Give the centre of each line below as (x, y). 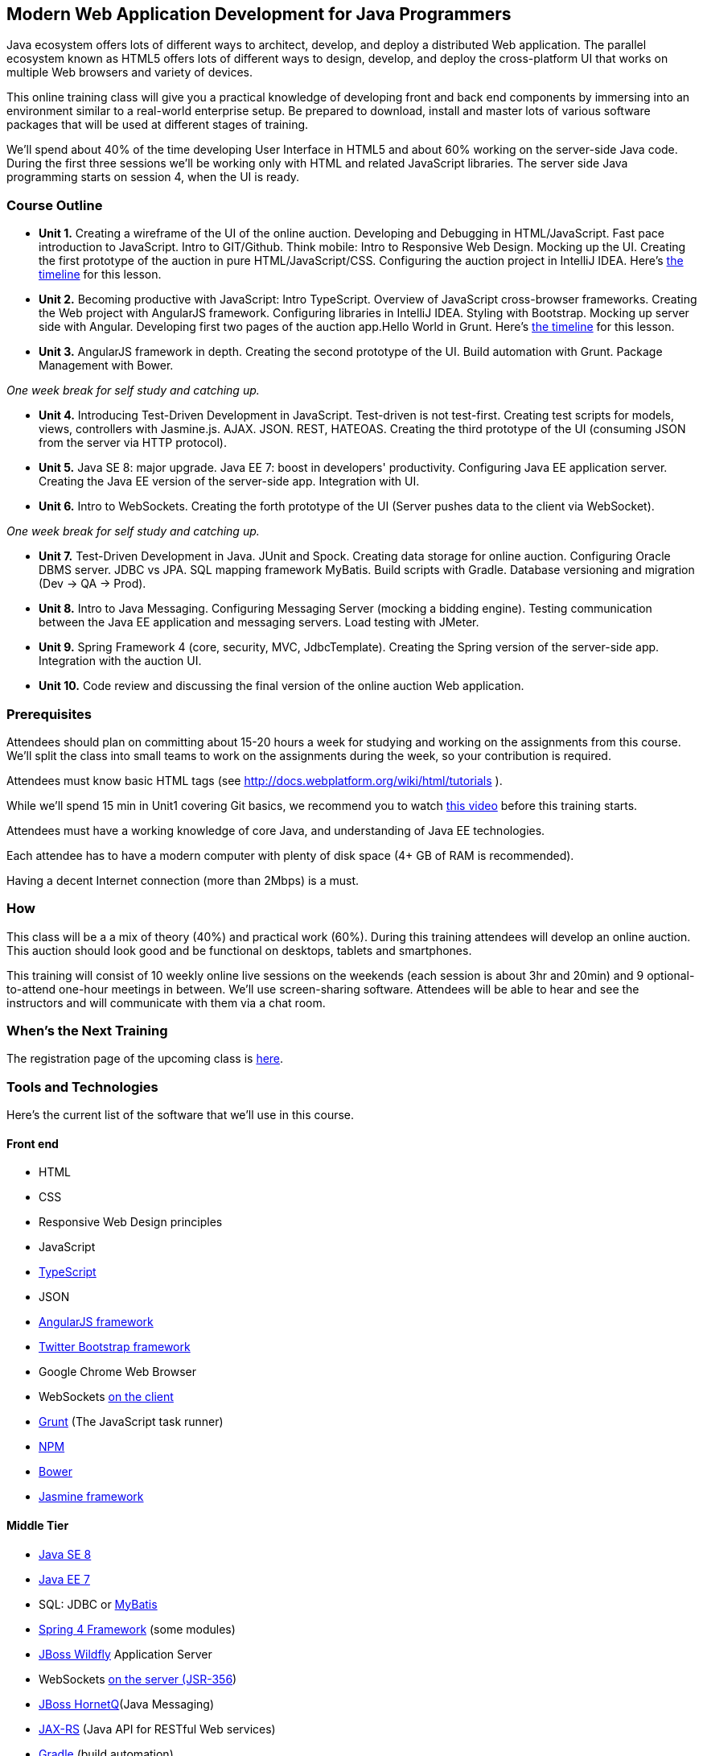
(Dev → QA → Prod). (92, 584)
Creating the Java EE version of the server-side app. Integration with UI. (229, 481)
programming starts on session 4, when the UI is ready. (153, 177)
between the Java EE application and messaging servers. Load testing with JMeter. (259, 622)
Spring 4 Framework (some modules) (137, 1629)
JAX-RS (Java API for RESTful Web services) (157, 1729)
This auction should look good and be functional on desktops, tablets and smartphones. (239, 950)
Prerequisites (49, 714)
